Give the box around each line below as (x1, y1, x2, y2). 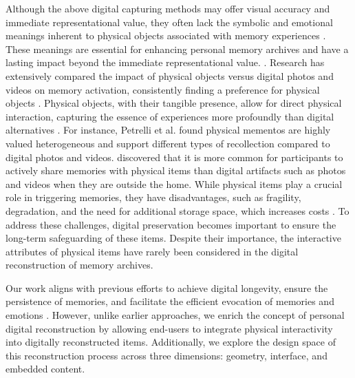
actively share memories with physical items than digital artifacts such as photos (6, 163, 346, 178)
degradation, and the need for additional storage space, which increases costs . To (6, 203, 349, 218)
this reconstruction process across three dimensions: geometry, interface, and (6, 348, 327, 362)
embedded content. (6, 361, 85, 376)
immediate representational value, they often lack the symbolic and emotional (6, 14, 333, 29)
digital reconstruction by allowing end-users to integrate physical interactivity (6, 321, 333, 335)
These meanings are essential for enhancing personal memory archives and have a (6, 41, 349, 56)
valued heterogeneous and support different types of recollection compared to (6, 136, 330, 150)
